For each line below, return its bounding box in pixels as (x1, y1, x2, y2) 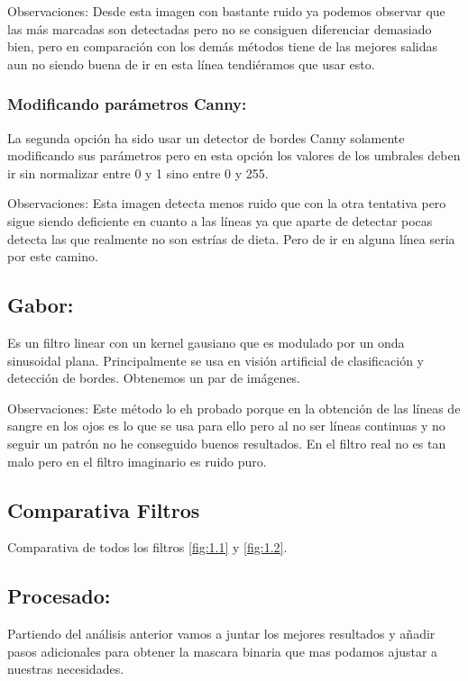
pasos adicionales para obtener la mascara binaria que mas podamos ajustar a (7, 641, 438, 660)
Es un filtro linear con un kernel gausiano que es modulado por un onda (7, 332, 405, 351)
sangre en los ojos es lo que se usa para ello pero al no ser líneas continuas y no (7, 416, 445, 435)
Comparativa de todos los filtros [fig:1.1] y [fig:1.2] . (7, 538, 288, 557)
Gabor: (7, 291, 74, 319)
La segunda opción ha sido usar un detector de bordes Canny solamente (7, 128, 405, 147)
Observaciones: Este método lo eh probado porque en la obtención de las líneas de (7, 398, 461, 417)
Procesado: (7, 582, 111, 610)
